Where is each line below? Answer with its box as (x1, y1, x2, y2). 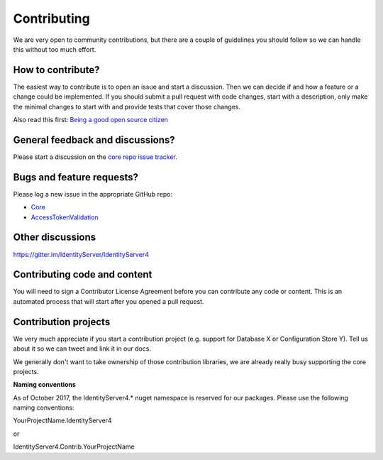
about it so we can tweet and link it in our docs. (13, 344, 152, 353)
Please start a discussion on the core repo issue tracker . (13, 153, 177, 161)
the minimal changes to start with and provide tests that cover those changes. (13, 102, 241, 111)
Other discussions (13, 231, 96, 243)
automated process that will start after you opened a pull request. (13, 297, 205, 305)
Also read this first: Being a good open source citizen (13, 116, 168, 124)
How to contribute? (13, 64, 100, 76)
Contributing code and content (13, 268, 152, 280)
